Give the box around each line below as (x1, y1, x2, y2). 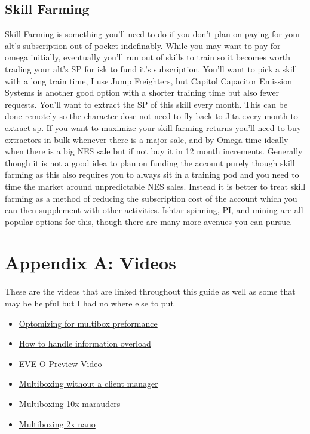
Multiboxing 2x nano (19, 417, 96, 430)
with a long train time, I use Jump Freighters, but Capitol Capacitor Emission (5, 74, 292, 87)
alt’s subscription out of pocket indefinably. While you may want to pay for (5, 39, 281, 51)
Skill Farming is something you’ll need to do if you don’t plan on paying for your (5, 28, 301, 40)
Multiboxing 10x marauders (19, 397, 121, 409)
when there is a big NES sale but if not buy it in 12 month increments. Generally (5, 145, 303, 157)
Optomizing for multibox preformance (19, 317, 158, 329)
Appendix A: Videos (5, 250, 176, 275)
